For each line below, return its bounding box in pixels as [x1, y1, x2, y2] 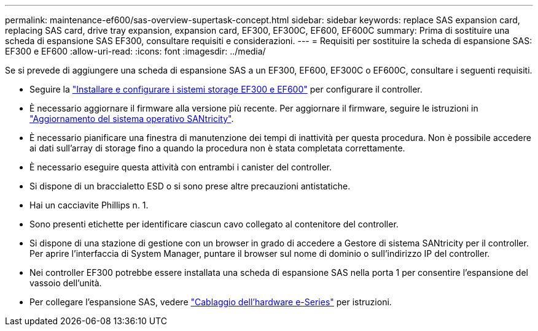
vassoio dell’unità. [29, 278, 102, 288]
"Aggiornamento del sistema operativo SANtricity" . [29, 113, 234, 124]
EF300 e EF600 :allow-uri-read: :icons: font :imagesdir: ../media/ [5, 46, 266, 56]
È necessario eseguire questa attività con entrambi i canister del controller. [29, 162, 332, 172]
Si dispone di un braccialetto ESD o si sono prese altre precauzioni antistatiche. [29, 181, 351, 191]
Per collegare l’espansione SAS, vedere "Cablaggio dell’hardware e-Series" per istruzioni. [29, 297, 392, 307]
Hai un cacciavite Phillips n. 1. [29, 200, 149, 210]
